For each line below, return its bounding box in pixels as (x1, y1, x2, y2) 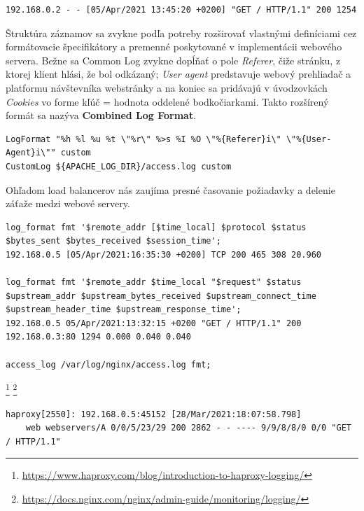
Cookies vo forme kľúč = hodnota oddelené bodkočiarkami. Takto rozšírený (6, 94, 329, 108)
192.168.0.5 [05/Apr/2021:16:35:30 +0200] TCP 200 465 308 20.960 (6, 249, 322, 260)
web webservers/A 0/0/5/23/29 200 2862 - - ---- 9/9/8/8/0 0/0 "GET (25, 423, 351, 433)
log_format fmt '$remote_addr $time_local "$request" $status (6, 277, 302, 288)
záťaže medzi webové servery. (6, 196, 130, 211)
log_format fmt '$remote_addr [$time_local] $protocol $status (6, 222, 307, 232)
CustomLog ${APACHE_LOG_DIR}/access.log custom (6, 161, 232, 171)
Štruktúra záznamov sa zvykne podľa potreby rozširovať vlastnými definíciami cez (6, 25, 357, 40)
